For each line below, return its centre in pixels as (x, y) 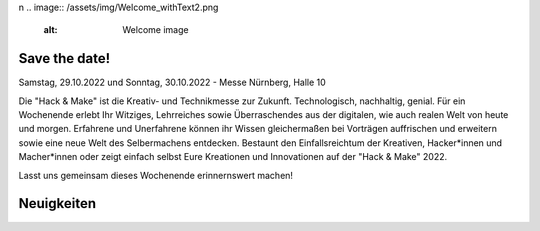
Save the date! (64, 58)
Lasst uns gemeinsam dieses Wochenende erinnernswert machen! (156, 175)
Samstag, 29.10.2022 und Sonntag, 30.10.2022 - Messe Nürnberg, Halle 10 (172, 82)
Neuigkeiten (57, 203)
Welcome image (155, 30)
